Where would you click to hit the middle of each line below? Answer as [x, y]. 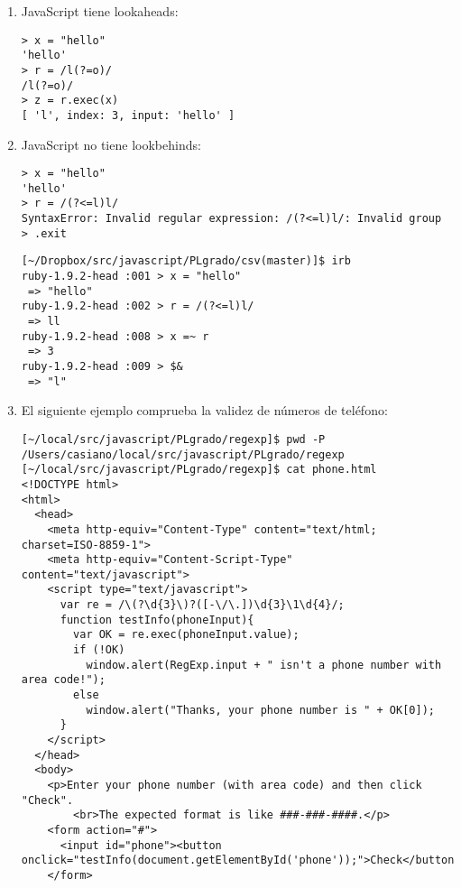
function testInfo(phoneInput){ [157, 620]
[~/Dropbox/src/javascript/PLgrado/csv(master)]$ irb [186, 261]
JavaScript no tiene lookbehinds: [111, 144]
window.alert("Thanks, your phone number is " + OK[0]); [260, 710]
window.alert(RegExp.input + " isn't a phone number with [264, 665]
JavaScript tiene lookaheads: [100, 11]
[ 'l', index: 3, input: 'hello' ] [128, 115]
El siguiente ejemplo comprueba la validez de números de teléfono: [204, 410]
